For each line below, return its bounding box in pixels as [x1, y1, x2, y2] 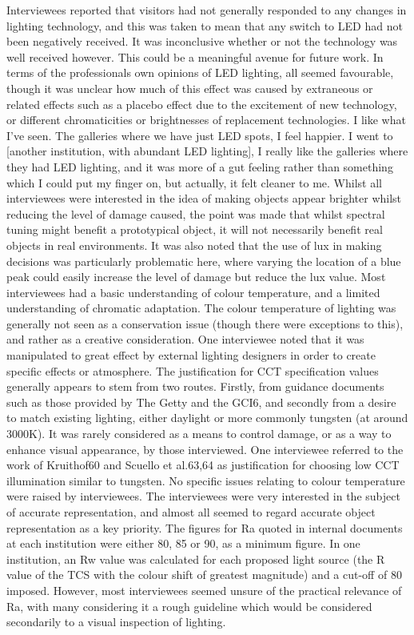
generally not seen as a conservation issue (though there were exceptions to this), [6, 315, 404, 332]
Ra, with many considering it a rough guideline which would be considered [6, 597, 372, 614]
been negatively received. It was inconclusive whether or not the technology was [6, 33, 398, 50]
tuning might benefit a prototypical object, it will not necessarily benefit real [6, 221, 383, 238]
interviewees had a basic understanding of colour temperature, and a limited [6, 283, 380, 300]
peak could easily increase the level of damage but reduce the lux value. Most [6, 268, 386, 285]
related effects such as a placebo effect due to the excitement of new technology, [6, 95, 397, 112]
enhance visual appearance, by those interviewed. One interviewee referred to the [6, 440, 404, 457]
